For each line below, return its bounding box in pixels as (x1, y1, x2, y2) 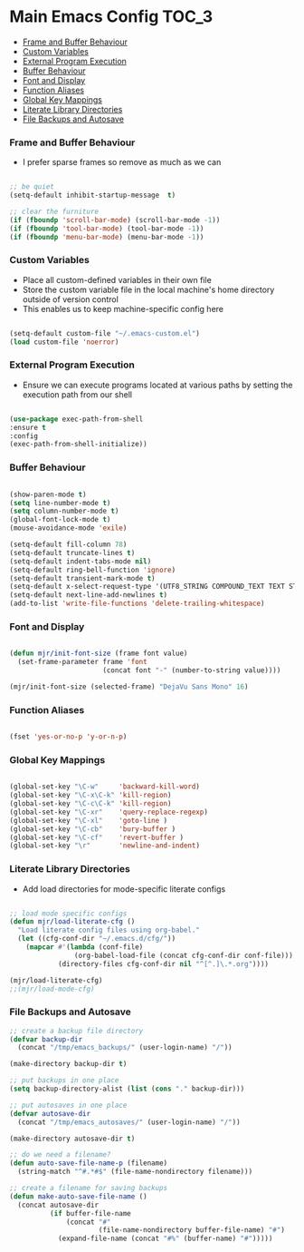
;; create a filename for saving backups (9, 1184, 168, 1193)
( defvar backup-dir (9, 1034, 83, 1044)
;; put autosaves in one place (9, 1100, 128, 1110)
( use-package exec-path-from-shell (9, 415, 144, 424)
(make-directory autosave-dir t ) (9, 1134, 136, 1143)
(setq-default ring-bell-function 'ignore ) (9, 565, 176, 574)
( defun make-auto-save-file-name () (9, 1191, 147, 1201)
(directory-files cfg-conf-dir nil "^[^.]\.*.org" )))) (57, 959, 270, 968)
